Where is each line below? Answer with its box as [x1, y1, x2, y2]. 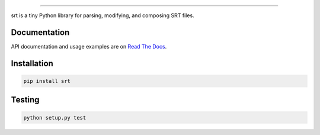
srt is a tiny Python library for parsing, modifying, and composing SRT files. [11, 12, 195, 19]
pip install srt [23, 78, 71, 84]
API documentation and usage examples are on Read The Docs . [11, 43, 167, 50]
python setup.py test [23, 114, 87, 121]
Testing [11, 95, 40, 105]
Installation [11, 58, 53, 68]
